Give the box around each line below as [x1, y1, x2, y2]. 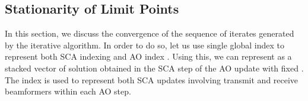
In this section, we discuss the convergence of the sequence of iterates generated [5, 27, 294, 40]
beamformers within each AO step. [5, 85, 131, 97]
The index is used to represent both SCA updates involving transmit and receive [5, 73, 299, 86]
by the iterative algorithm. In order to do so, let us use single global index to [5, 38, 285, 51]
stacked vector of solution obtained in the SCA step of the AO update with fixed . [5, 61, 304, 74]
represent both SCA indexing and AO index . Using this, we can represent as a [5, 50, 292, 63]
